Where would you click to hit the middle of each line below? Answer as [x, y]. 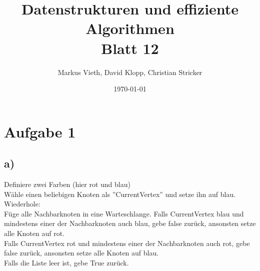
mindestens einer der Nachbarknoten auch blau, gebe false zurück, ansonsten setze [130, 223]
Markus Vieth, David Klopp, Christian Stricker [130, 72]
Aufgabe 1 [40, 131]
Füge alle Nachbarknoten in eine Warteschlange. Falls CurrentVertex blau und [124, 213]
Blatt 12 [130, 48]
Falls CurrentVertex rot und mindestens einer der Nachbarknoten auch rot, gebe [127, 243]
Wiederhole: [22, 204]
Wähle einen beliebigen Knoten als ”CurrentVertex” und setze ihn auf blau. [120, 194]
